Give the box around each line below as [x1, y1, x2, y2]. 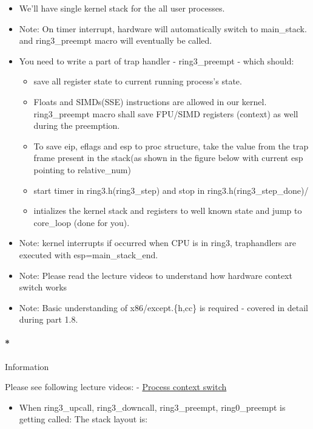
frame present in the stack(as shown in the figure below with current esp [33, 151, 303, 164]
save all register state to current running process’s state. [33, 75, 242, 88]
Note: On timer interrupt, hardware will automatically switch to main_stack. [19, 22, 307, 35]
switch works [19, 281, 67, 293]
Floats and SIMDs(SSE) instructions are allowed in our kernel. [33, 95, 267, 108]
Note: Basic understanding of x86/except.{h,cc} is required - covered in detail [19, 301, 308, 314]
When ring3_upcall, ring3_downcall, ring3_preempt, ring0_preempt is [19, 400, 286, 413]
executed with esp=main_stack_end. [19, 248, 158, 261]
